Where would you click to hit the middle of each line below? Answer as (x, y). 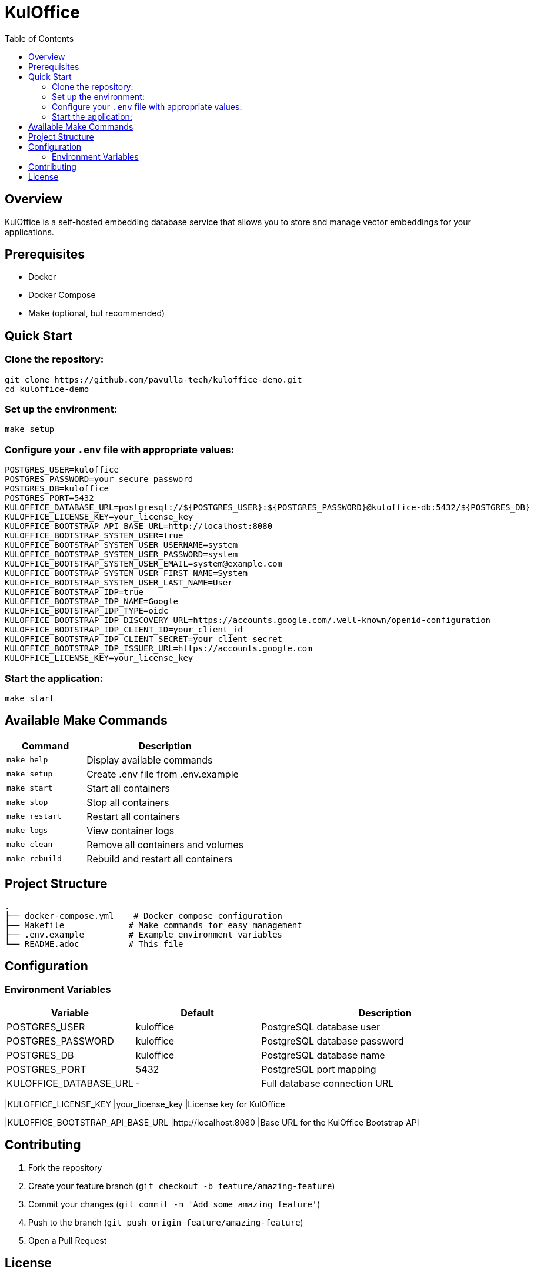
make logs (27, 831)
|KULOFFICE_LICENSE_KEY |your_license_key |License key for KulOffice (145, 1104)
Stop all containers (128, 802)
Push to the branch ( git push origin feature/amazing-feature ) (166, 1222)
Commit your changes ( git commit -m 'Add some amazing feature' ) (174, 1204)
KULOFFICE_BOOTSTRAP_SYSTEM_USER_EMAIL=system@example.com (144, 564)
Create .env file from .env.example (163, 774)
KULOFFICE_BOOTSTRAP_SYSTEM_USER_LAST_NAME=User (119, 583)
